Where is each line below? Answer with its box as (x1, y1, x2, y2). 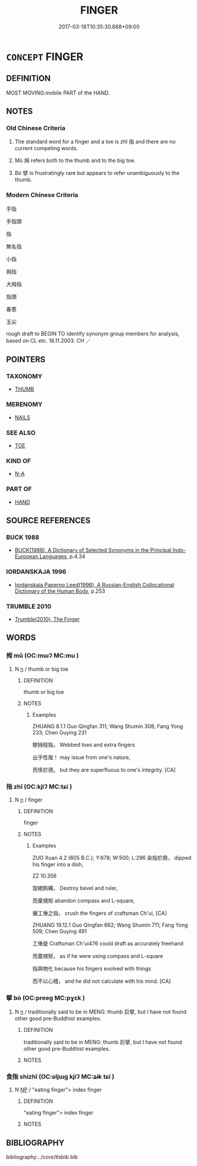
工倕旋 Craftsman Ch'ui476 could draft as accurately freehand (32, 940, 184, 947)
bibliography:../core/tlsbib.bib (6, 1154, 78, 1161)
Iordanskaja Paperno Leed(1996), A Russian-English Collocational (14, 581, 175, 588)
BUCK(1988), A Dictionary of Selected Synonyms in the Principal (14, 547, 172, 554)
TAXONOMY (6, 372, 42, 381)
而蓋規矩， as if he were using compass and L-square (32, 952, 163, 959)
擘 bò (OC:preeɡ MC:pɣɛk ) (6, 993, 86, 1002)
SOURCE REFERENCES (6, 515, 91, 525)
